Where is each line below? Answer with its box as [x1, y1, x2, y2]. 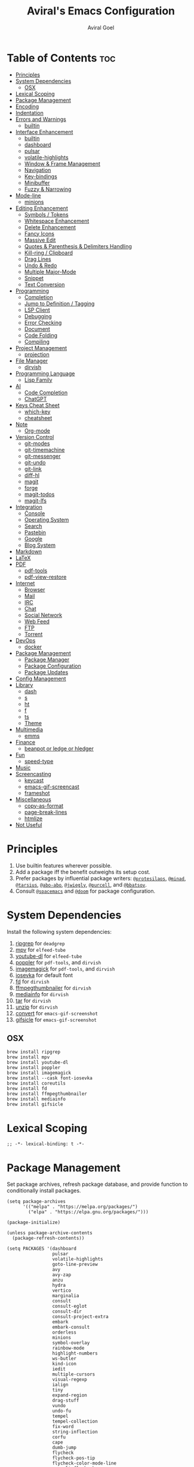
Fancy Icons [24, 230, 54, 237]
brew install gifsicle [7, 1101, 63, 1107]
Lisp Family [24, 376, 53, 384]
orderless [52, 1329, 77, 1335]
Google [24, 535, 42, 542]
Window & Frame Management [24, 160, 101, 167]
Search [24, 522, 42, 529]
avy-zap [52, 1272, 71, 1278]
